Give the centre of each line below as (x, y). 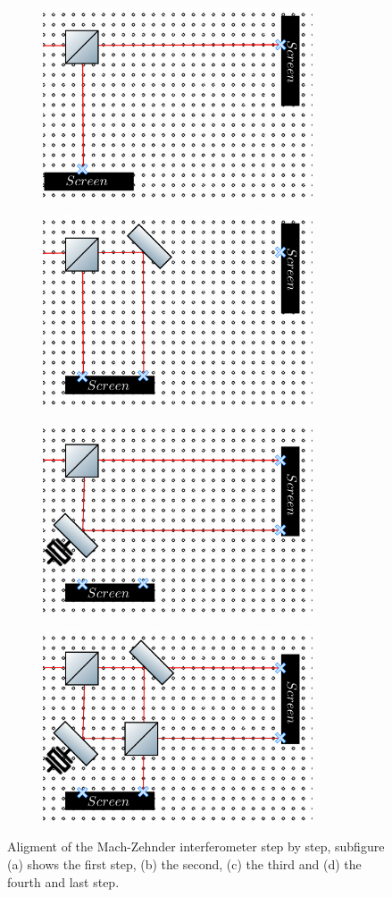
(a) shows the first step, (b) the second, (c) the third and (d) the (184, 864)
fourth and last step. (63, 881)
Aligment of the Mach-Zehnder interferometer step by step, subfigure (196, 846)
